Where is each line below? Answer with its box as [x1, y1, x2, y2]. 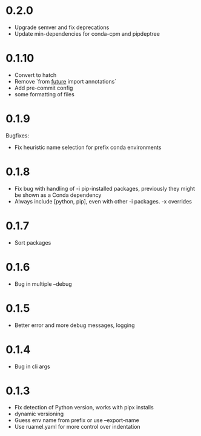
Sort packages [14, 239, 51, 246]
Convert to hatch [14, 71, 57, 79]
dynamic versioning [14, 410, 64, 418]
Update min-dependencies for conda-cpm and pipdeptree [14, 30, 160, 37]
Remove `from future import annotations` [14, 78, 117, 85]
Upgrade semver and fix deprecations [14, 24, 110, 31]
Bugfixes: [5, 131, 30, 139]
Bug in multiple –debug [14, 280, 72, 288]
